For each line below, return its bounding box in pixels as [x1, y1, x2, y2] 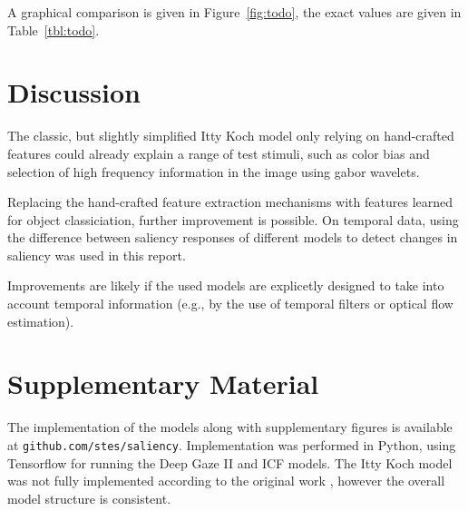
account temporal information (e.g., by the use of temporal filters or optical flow [7, 294, 453, 313]
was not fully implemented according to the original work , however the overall [7, 471, 445, 490]
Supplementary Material [7, 365, 319, 402]
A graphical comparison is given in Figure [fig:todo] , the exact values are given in [7, 3, 462, 21]
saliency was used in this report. [7, 245, 186, 264]
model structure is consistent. [7, 488, 171, 507]
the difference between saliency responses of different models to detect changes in [7, 228, 458, 247]
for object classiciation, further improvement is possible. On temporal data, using [7, 210, 459, 229]
